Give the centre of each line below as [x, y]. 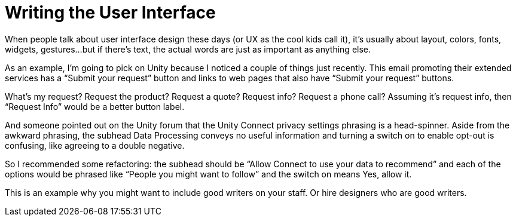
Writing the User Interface [110, 13]
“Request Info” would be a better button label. [95, 106]
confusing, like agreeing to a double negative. [95, 145]
